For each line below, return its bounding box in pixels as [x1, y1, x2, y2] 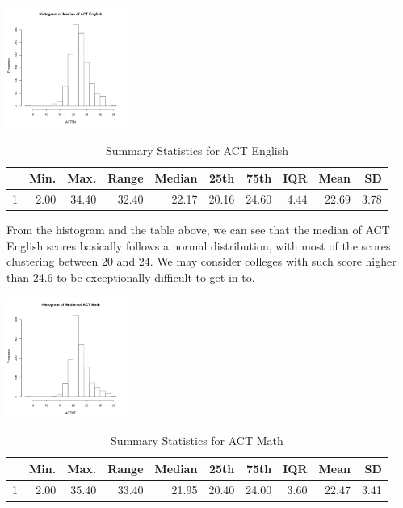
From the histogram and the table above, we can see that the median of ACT [6, 221, 390, 238]
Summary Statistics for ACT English [105, 141, 288, 158]
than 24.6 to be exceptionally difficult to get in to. [6, 268, 255, 285]
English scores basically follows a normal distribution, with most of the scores [6, 237, 391, 254]
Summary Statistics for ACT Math [111, 432, 283, 449]
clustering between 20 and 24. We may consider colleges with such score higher [6, 253, 397, 270]
